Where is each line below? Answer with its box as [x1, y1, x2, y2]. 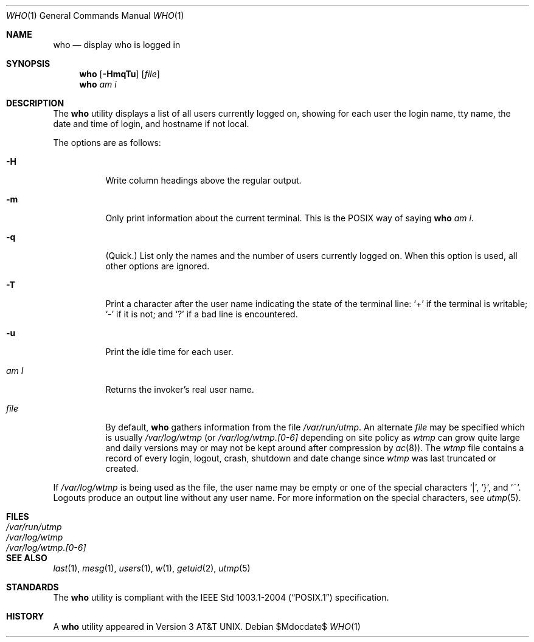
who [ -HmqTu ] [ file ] [79, 69, 160, 79]
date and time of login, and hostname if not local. [53, 119, 249, 129]
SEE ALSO [6, 553, 47, 563]
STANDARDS [6, 582, 59, 592]
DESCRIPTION [6, 98, 64, 108]
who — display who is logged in [53, 40, 181, 50]
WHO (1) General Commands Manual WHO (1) [6, 10, 184, 21]
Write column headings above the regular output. [105, 175, 302, 185]
